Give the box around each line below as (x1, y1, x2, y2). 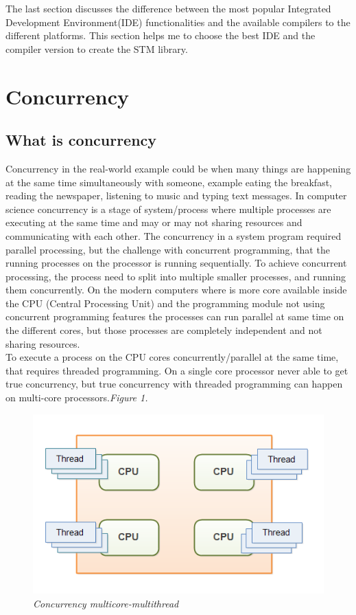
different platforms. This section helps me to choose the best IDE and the (5, 28, 316, 43)
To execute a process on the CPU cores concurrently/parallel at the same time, (5, 350, 339, 364)
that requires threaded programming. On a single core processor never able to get (5, 363, 348, 377)
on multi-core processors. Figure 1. (5, 390, 148, 405)
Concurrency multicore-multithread (33, 596, 179, 611)
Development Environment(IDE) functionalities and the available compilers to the (5, 14, 351, 29)
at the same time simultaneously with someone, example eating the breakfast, (5, 175, 332, 189)
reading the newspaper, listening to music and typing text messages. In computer (5, 188, 347, 203)
